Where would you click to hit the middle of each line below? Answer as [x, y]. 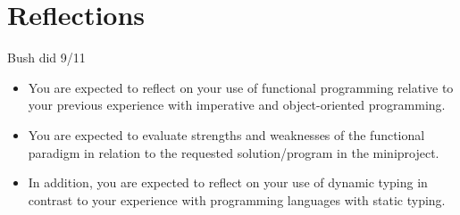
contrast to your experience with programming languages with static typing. [237, 199]
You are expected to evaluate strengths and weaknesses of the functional [226, 134]
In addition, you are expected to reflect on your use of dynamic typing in [228, 182]
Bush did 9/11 [46, 58]
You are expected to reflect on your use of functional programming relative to [241, 87]
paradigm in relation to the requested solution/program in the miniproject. [234, 152]
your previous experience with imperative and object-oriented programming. [237, 105]
